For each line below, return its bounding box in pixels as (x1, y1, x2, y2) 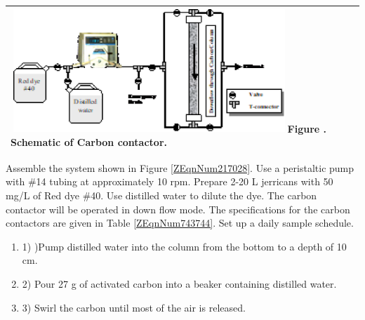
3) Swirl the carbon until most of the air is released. (22, 300, 246, 314)
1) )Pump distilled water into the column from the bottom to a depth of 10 (22, 239, 347, 253)
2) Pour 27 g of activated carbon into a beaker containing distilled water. (22, 276, 337, 291)
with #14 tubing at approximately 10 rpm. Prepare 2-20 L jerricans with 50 (6, 174, 333, 189)
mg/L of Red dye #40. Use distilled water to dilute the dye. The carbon (6, 188, 317, 203)
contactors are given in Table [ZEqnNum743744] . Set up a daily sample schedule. (6, 215, 354, 230)
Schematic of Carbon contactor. (11, 134, 167, 149)
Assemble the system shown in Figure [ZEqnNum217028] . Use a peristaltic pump (6, 160, 354, 175)
